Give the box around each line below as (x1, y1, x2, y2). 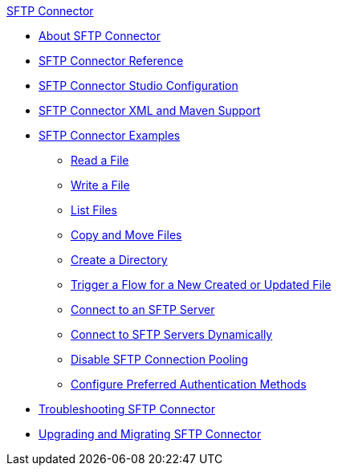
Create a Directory (71, 253, 168, 267)
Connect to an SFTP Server (71, 303, 215, 316)
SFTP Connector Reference (39, 54, 184, 67)
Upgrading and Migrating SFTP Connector (39, 427, 262, 441)
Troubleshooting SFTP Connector (39, 402, 215, 416)
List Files (71, 203, 117, 217)
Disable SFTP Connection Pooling (71, 352, 249, 366)
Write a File (71, 178, 130, 192)
